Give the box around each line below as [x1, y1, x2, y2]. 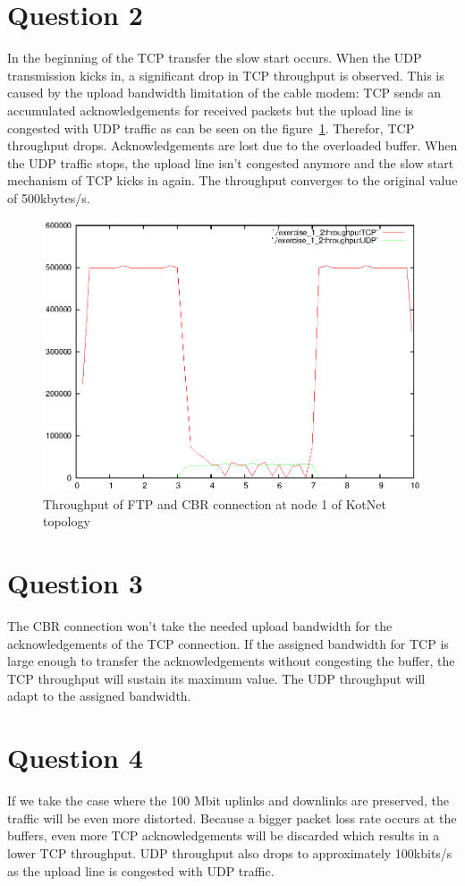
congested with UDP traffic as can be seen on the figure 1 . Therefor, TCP [7, 118, 415, 137]
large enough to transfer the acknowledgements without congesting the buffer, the [7, 652, 455, 670]
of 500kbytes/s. [7, 188, 90, 207]
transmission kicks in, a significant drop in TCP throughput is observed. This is [7, 65, 444, 84]
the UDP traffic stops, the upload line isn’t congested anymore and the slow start [7, 153, 454, 172]
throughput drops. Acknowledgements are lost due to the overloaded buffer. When [7, 136, 458, 155]
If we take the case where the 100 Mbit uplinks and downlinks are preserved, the [7, 791, 449, 810]
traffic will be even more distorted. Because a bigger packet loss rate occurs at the [7, 808, 457, 827]
